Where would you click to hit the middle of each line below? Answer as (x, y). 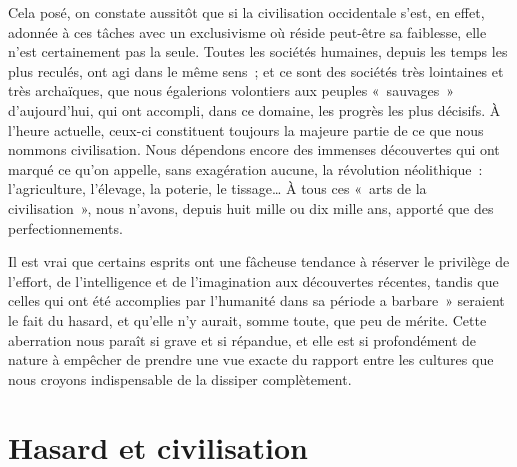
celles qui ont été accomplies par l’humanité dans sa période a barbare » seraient (256, 300)
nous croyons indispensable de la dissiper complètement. (180, 378)
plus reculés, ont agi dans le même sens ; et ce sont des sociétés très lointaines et (256, 70)
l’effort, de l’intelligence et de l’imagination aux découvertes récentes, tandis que (253, 280)
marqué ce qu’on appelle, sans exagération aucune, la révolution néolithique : (245, 168)
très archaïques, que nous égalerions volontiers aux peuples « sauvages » (231, 90)
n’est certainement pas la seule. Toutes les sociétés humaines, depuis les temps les (258, 51)
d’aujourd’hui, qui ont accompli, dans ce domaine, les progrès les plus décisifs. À (254, 109)
